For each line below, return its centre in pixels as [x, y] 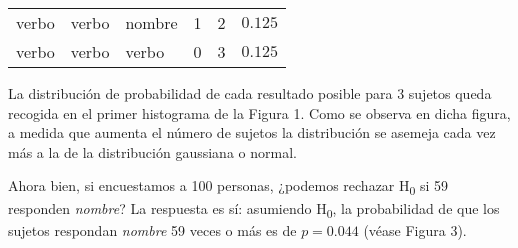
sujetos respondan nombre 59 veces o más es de [152, 229]
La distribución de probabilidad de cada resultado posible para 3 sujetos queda [250, 93]
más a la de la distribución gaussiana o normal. [152, 151]
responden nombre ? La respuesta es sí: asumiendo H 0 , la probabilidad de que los [254, 209]
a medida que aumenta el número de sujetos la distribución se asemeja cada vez [252, 132]
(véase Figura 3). [415, 229]
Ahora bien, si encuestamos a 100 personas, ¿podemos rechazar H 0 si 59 [228, 187]
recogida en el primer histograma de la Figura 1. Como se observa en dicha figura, [259, 112]
